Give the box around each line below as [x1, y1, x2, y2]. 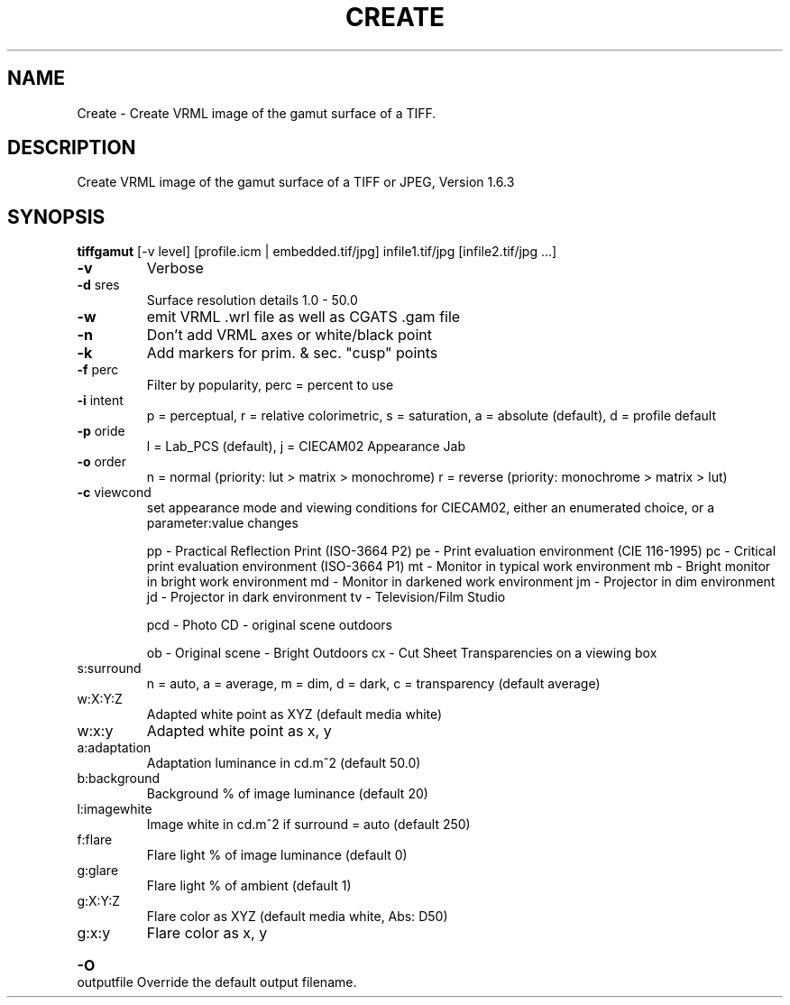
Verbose [146, 259, 204, 278]
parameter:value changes [146, 515, 299, 531]
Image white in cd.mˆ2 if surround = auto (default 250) [146, 816, 471, 833]
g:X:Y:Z [77, 893, 121, 909]
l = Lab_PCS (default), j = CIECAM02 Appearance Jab [146, 438, 466, 455]
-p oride [77, 423, 125, 439]
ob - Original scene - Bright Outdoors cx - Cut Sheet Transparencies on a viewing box [146, 645, 657, 661]
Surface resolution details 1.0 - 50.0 [146, 292, 358, 309]
